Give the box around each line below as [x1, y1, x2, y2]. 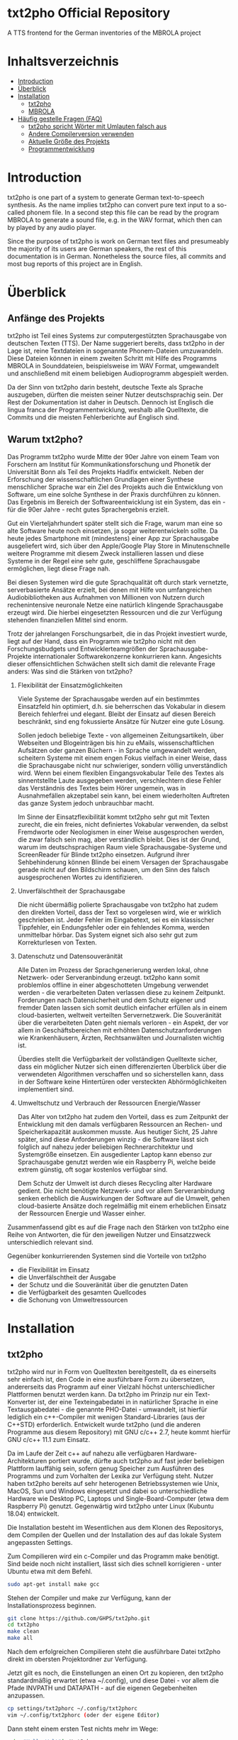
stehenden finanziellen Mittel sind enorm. [7, 615, 128, 624]
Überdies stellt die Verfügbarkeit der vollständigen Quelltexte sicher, [17, 1055, 217, 1063]
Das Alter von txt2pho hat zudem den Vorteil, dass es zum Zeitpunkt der [17, 1112, 229, 1120]
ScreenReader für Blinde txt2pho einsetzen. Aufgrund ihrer [17, 850, 190, 859]
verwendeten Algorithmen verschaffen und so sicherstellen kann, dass [17, 1069, 225, 1078]
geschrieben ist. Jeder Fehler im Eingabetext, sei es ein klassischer [17, 915, 215, 924]
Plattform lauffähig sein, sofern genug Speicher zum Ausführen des [7, 1464, 205, 1472]
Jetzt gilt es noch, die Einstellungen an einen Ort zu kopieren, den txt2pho [7, 1669, 224, 1677]
